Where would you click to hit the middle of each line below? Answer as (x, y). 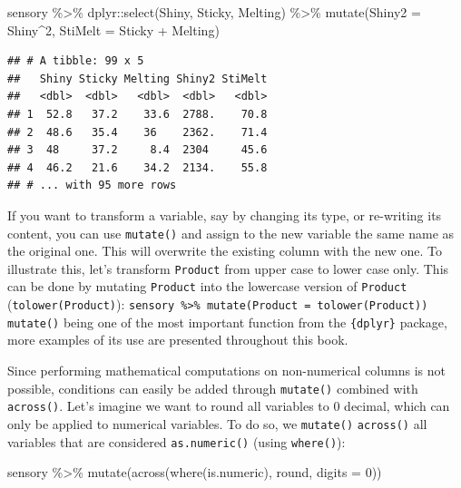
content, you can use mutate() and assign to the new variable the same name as (231, 233)
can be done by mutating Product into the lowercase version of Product (207, 286)
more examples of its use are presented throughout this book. (178, 340)
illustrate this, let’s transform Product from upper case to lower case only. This (228, 268)
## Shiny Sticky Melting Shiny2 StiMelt (137, 78)
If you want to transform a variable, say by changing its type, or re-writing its (225, 215)
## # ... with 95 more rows (92, 185)
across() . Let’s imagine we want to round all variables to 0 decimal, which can (229, 406)
